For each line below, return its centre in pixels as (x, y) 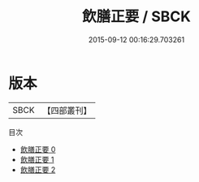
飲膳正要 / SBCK (136, 17)
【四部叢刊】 (67, 110)
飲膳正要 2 (38, 169)
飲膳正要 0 (38, 149)
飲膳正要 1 (37, 159)
